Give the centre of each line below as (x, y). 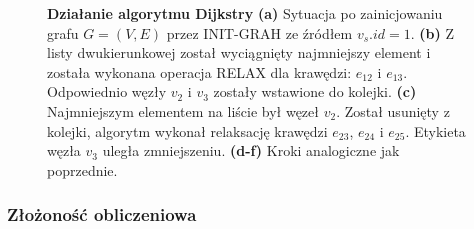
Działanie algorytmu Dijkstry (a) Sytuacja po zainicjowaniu (245, 13)
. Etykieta (435, 130)
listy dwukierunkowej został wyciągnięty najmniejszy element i (239, 52)
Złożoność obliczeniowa (102, 214)
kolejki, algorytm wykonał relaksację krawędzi (187, 130)
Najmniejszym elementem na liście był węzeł (183, 110)
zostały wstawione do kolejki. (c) (315, 91)
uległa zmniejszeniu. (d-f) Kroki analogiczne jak (251, 150)
